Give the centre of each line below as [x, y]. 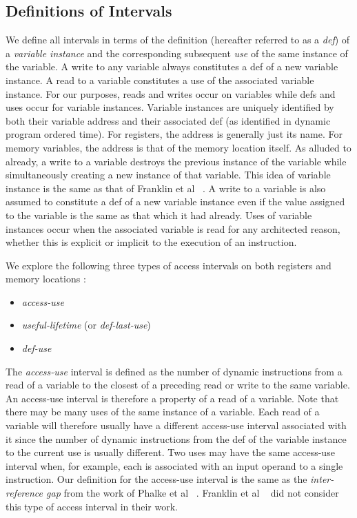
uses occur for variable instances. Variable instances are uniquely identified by [170, 107]
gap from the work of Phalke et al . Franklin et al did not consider [193, 493]
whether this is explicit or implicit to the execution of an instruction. [151, 242]
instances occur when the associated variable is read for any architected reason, [173, 228]
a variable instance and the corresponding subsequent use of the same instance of [177, 53]
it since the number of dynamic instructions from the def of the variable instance [176, 438]
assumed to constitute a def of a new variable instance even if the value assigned [175, 201]
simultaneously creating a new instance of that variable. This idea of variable [168, 175]
